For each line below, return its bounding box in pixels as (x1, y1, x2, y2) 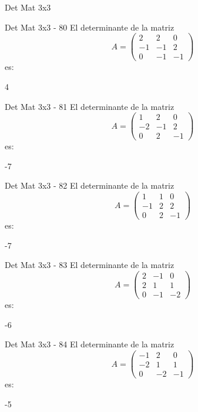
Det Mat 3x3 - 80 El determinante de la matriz (5, 21, 174, 33)
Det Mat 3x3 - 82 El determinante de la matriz (5, 179, 174, 192)
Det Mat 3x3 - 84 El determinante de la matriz (5, 338, 174, 350)
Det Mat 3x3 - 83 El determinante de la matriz (5, 259, 174, 271)
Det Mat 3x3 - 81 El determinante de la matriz (5, 100, 174, 112)
